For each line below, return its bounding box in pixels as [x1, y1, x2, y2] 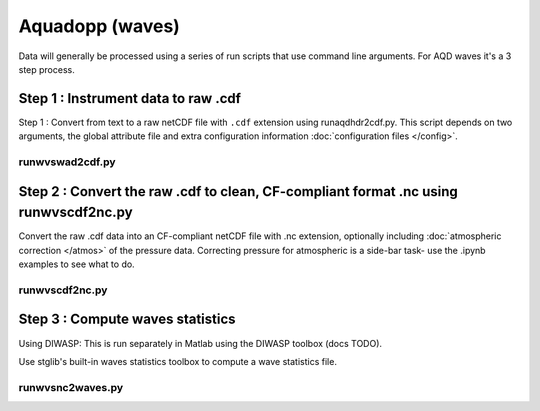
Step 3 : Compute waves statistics [18, 311, 236, 328]
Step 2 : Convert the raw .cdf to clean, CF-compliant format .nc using [18, 183, 459, 200]
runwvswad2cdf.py [18, 155, 116, 169]
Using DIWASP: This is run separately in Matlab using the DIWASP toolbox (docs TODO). [18, 337, 383, 349]
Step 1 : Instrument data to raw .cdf [18, 90, 242, 107]
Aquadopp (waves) [18, 15, 180, 37]
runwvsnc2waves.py [18, 380, 124, 394]
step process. [18, 63, 75, 75]
